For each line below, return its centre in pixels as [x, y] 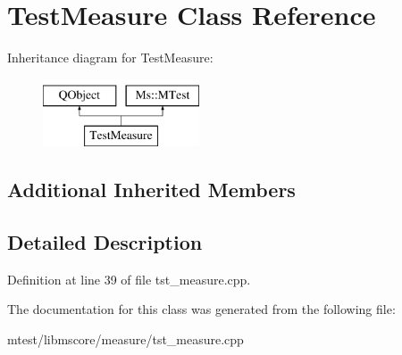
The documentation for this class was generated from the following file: [201, 309]
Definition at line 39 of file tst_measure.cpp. [129, 279]
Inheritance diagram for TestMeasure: [110, 58]
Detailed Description [105, 242]
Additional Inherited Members [151, 190]
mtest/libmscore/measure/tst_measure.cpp [126, 339]
